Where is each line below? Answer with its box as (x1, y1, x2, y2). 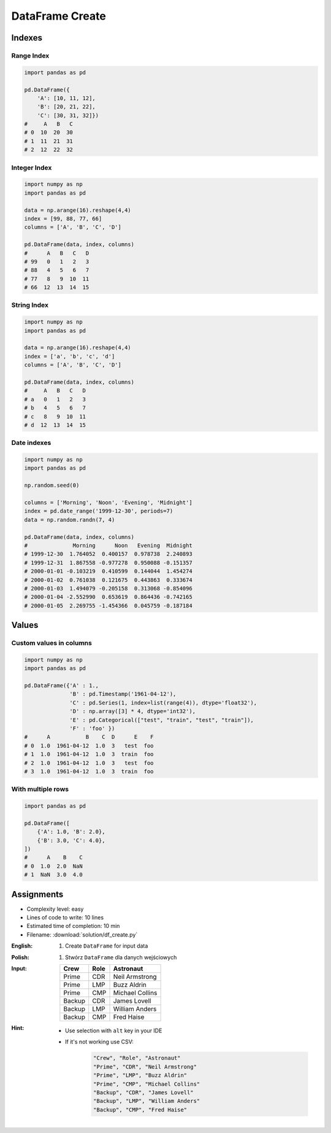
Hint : (11, 1024, 25, 1032)
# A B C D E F (24, 733, 154, 741)
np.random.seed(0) (24, 482, 80, 489)
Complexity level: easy (26, 905, 84, 913)
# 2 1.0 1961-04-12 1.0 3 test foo (24, 759, 154, 767)
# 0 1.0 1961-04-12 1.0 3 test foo (24, 742, 154, 749)
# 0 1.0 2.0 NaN (24, 862, 83, 870)
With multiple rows (11, 785, 69, 794)
